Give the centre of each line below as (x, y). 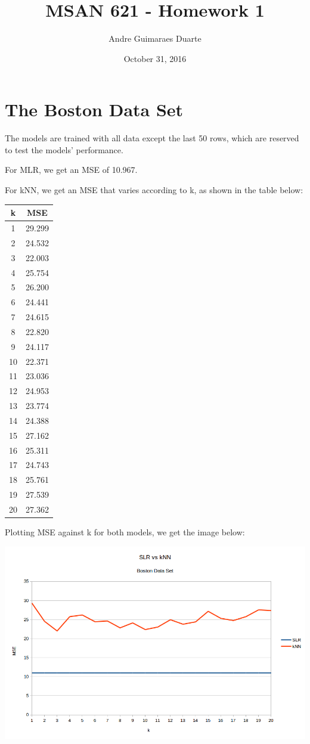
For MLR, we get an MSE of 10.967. (71, 170)
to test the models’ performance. (64, 149)
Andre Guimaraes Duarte (155, 38)
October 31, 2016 (155, 58)
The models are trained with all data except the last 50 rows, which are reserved (152, 138)
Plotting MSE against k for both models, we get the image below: (125, 532)
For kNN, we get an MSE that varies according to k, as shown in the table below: (154, 190)
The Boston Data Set (94, 109)
